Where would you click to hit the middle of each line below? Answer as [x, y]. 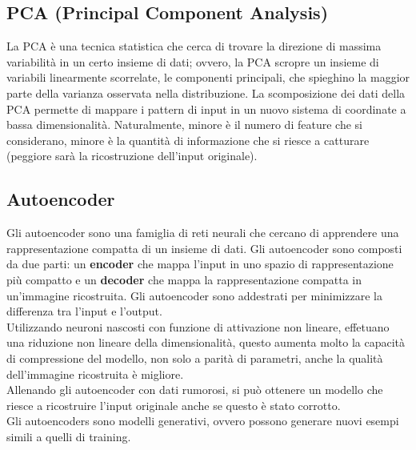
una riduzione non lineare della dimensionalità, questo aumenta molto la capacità [206, 342]
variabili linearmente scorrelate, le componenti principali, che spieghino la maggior [208, 77]
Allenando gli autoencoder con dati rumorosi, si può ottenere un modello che [195, 390]
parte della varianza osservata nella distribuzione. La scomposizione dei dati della [206, 92]
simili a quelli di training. [69, 436]
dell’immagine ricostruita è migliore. [95, 374]
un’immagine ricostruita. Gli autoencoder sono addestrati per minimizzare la [194, 295]
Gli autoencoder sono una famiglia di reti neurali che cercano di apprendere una [203, 233]
